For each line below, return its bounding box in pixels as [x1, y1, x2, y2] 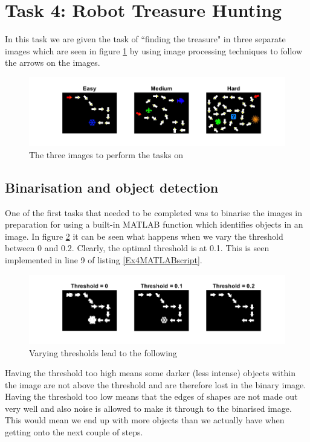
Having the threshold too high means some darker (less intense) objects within [5, 367, 295, 379]
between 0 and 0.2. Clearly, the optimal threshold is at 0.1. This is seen [5, 242, 270, 254]
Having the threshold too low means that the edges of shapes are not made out [5, 390, 298, 403]
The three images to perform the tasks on [29, 148, 184, 161]
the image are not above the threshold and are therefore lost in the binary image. [5, 378, 306, 391]
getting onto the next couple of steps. [5, 426, 143, 438]
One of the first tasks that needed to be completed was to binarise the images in [5, 206, 303, 219]
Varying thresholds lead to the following [29, 346, 177, 359]
